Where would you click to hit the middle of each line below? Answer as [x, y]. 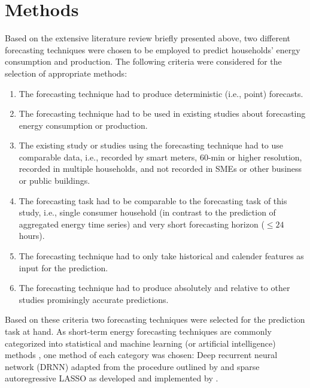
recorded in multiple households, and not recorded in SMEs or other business [160, 169]
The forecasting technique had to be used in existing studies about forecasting [162, 113]
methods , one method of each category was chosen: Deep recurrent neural [141, 355]
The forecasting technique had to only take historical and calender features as [161, 256]
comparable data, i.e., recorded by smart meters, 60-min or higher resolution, [160, 157]
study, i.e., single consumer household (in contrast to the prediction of [147, 212]
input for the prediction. [63, 267]
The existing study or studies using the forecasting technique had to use [151, 145]
